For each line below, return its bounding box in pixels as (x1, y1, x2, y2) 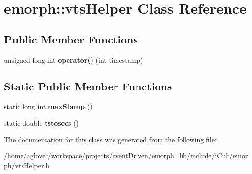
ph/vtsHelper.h (4, 160, 50, 170)
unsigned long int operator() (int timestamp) (4, 54, 143, 65)
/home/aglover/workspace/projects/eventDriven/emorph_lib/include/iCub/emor (4, 151, 248, 161)
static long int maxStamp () (4, 101, 92, 111)
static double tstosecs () (4, 117, 79, 128)
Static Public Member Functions (4, 78, 172, 93)
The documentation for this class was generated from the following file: (4, 134, 217, 144)
